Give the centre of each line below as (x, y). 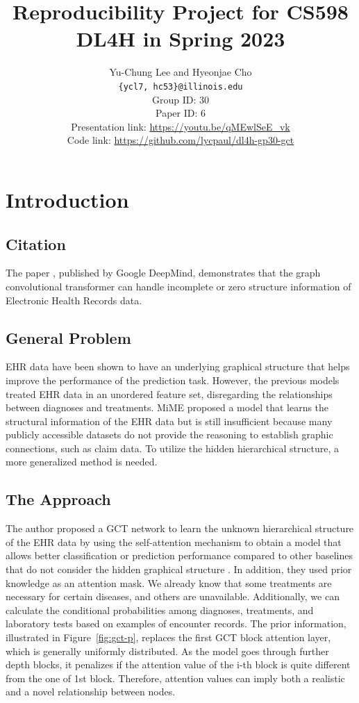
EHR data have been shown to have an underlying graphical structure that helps (178, 366)
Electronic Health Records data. (74, 300)
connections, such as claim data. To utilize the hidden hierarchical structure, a (172, 448)
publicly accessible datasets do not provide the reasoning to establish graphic (169, 435)
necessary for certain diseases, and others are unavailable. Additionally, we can (173, 596)
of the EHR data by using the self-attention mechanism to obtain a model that (174, 541)
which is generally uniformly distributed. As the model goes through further (167, 651)
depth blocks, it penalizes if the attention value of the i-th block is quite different (178, 664)
